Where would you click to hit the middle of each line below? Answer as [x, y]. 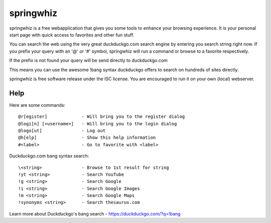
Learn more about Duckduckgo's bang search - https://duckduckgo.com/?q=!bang [95, 213]
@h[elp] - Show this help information [87, 138]
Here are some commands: [37, 105]
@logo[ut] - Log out [62, 131]
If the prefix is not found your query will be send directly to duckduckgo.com [89, 61]
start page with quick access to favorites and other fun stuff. [72, 35]
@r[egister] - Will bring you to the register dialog [102, 117]
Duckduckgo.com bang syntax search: [49, 156]
